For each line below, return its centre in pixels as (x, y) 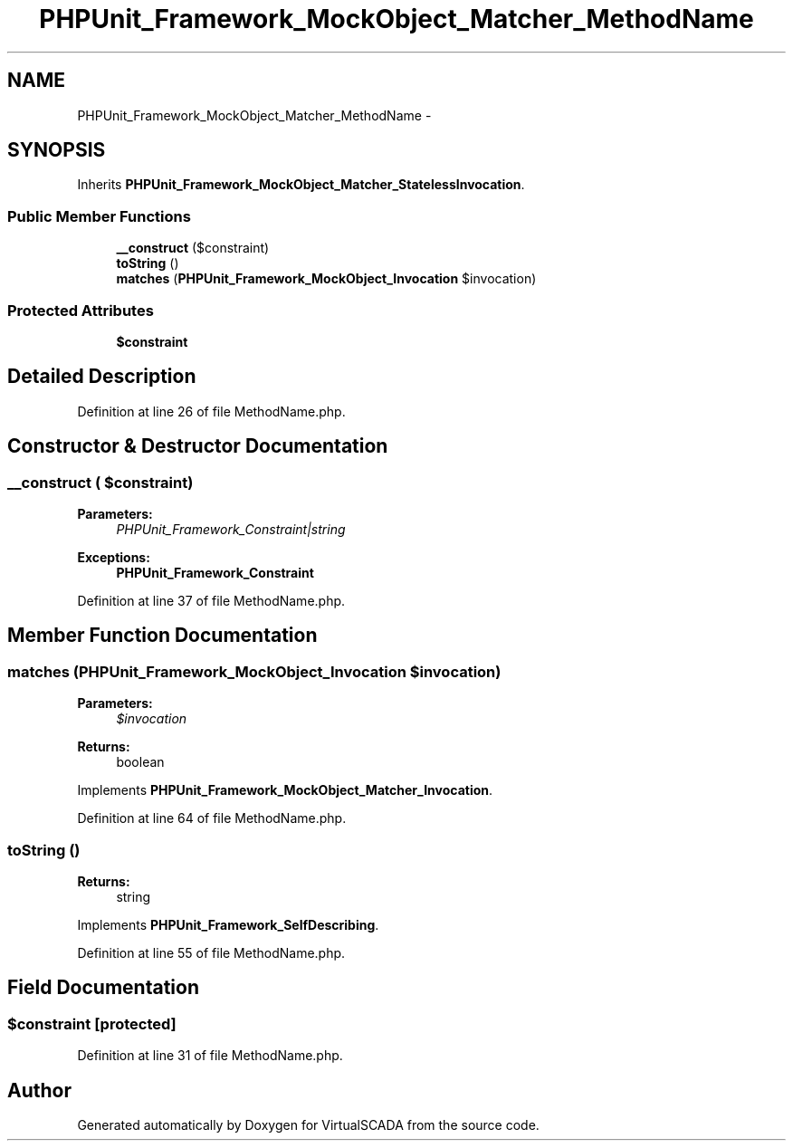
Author (39, 1090)
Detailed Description (102, 377)
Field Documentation (103, 988)
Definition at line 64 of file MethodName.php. (212, 818)
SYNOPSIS (57, 150)
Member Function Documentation (162, 636)
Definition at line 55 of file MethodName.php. (211, 952)
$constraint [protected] (92, 1024)
